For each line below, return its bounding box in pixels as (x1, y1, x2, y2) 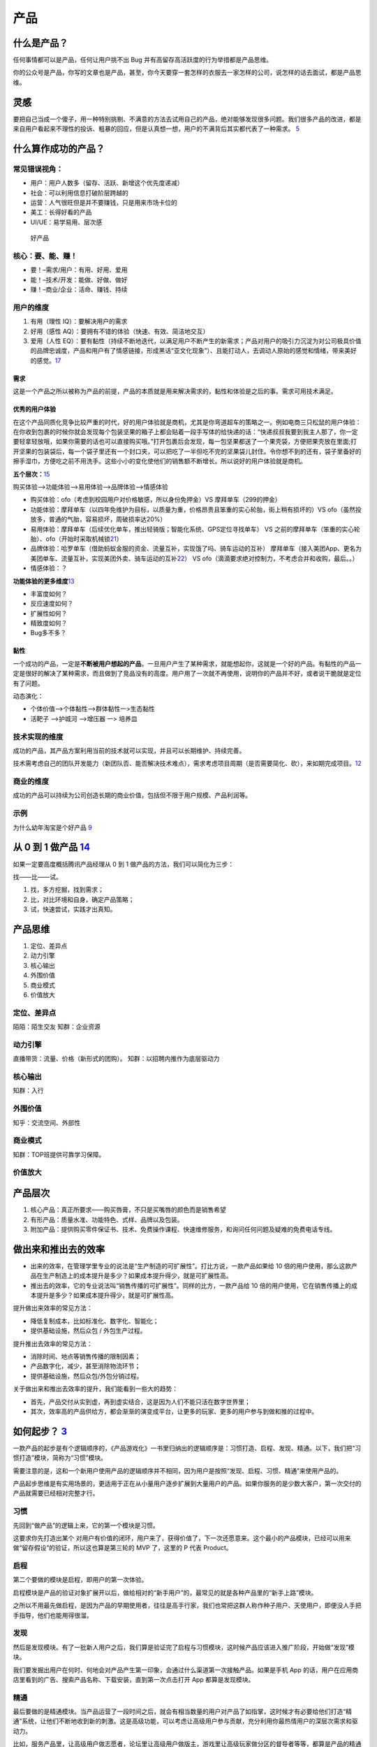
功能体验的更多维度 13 (13, 577, 75, 585)
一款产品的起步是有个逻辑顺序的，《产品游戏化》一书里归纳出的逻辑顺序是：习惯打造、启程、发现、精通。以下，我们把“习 (13, 1444, 362, 1452)
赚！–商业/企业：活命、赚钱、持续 (30, 285, 128, 293)
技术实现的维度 (13, 732, 64, 741)
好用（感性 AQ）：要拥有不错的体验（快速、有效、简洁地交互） (30, 327, 209, 335)
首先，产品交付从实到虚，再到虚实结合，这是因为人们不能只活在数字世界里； (30, 1398, 251, 1406)
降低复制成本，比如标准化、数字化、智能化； (30, 1317, 159, 1325)
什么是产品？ (13, 37, 68, 49)
